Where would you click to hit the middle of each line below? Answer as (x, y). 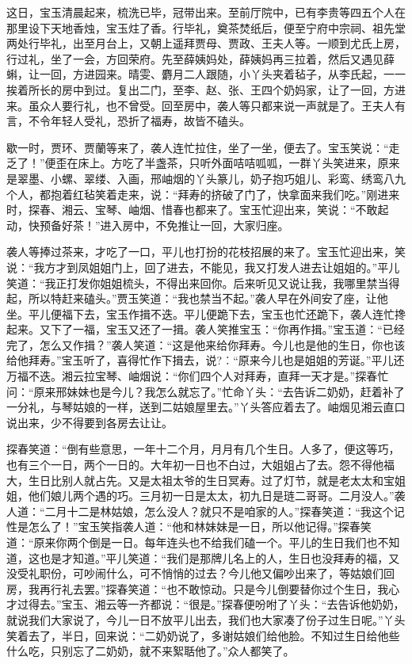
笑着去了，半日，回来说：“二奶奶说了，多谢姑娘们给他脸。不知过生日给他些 (203, 635)
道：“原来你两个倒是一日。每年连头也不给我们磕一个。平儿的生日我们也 (192, 542)
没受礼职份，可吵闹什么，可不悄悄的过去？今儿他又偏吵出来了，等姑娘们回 (200, 573)
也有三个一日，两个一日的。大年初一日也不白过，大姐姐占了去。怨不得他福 (200, 465)
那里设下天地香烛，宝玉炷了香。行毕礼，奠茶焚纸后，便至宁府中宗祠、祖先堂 (206, 27)
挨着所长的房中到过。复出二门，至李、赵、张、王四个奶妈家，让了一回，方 (200, 89)
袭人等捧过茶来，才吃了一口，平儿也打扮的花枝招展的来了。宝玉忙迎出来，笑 (206, 252)
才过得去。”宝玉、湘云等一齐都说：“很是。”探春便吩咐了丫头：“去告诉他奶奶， (206, 604)
